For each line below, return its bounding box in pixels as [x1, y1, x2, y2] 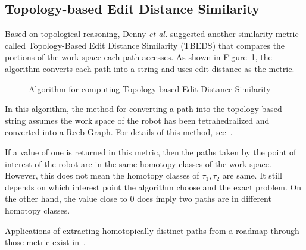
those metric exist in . [5, 236, 86, 248]
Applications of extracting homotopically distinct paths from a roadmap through [5, 224, 299, 236]
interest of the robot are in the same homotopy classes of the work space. [5, 157, 271, 170]
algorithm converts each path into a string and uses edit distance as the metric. [5, 62, 295, 74]
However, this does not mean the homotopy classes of [5, 169, 199, 182]
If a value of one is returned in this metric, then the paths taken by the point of [5, 145, 296, 158]
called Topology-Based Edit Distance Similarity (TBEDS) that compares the [5, 39, 285, 51]
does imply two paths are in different [137, 192, 271, 205]
